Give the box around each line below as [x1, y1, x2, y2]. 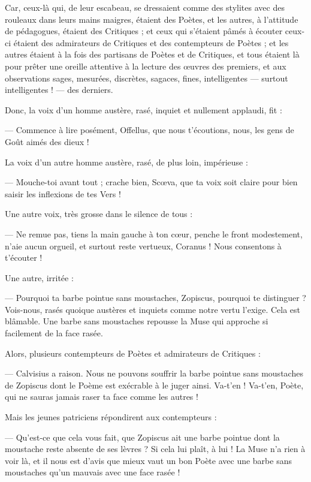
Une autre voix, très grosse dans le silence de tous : [5, 207, 193, 220]
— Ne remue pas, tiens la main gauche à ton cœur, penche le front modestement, [5, 227, 303, 240]
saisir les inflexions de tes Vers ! [5, 187, 121, 200]
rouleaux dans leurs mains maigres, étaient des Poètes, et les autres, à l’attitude [5, 13, 298, 25]
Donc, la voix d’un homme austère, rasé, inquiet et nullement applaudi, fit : [5, 103, 282, 116]
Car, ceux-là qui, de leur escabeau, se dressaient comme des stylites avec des [5, 1, 285, 13]
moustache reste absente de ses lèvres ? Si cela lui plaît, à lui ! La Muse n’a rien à [5, 442, 306, 455]
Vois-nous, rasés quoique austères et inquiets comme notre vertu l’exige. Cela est [5, 303, 301, 315]
